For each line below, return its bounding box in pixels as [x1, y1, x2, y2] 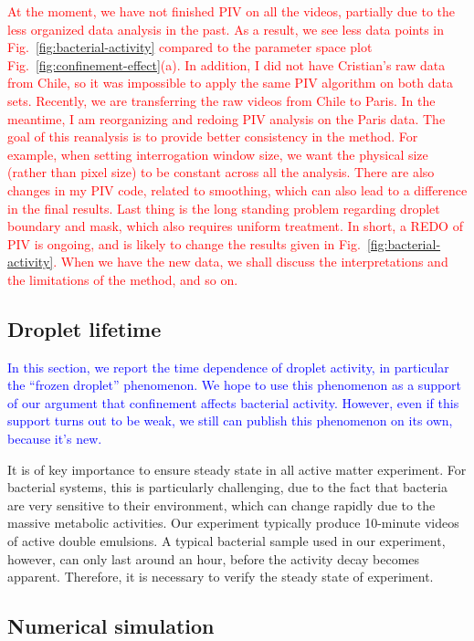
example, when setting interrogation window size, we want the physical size [7, 144, 428, 163]
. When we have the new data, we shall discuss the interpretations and [53, 252, 448, 271]
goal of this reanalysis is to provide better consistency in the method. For [7, 127, 418, 146]
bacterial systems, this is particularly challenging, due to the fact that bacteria [7, 478, 448, 497]
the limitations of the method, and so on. [7, 269, 238, 289]
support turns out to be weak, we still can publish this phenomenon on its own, [7, 411, 453, 430]
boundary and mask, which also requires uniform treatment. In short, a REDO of [7, 216, 463, 236]
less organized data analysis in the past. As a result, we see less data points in [7, 19, 445, 38]
